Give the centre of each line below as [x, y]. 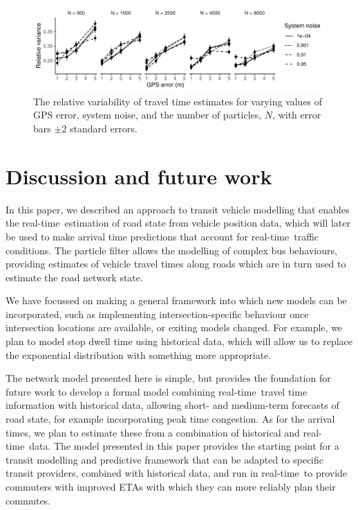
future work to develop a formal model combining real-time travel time [157, 391]
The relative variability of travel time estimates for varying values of [178, 101]
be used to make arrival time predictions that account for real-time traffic [162, 236]
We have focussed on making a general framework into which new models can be [176, 300]
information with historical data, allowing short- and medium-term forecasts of [172, 405]
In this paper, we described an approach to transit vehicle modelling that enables [178, 209]
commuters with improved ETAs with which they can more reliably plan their [171, 486]
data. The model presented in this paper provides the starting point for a [184, 446]
